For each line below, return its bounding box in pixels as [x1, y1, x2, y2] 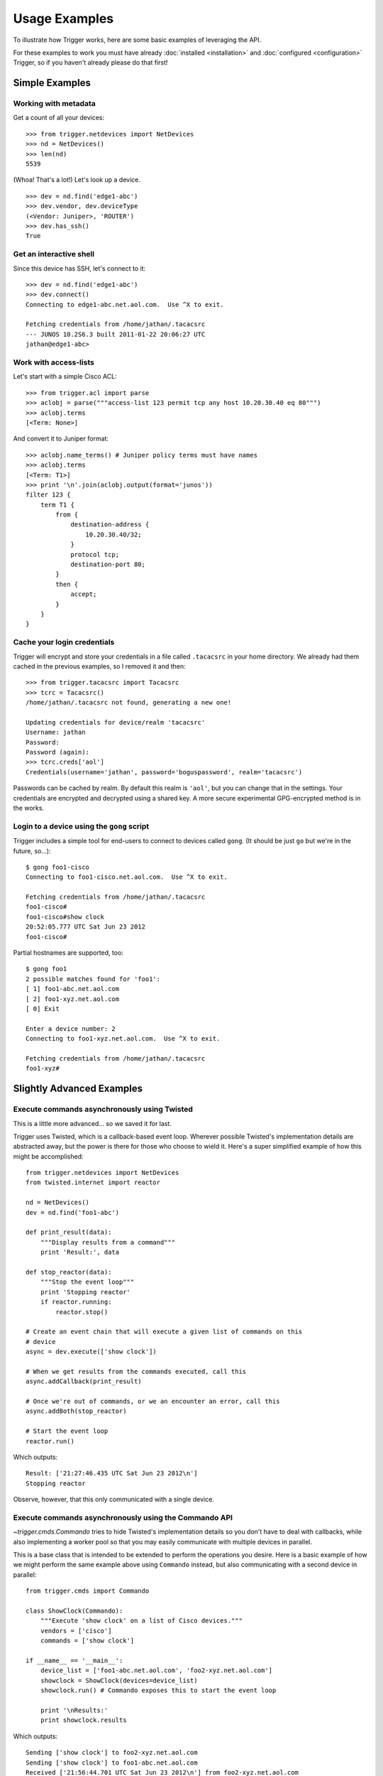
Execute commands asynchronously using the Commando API [13, 1512, 233, 1522]
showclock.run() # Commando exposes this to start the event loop [40, 1686, 277, 1694]
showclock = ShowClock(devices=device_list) [40, 1677, 198, 1684]
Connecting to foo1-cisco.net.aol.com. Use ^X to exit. [26, 873, 228, 881]
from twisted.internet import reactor [26, 1179, 161, 1186]
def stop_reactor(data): [26, 1268, 112, 1276]
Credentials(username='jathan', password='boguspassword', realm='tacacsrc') [26, 768, 303, 776]
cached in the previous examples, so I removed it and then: [13, 661, 186, 671]
